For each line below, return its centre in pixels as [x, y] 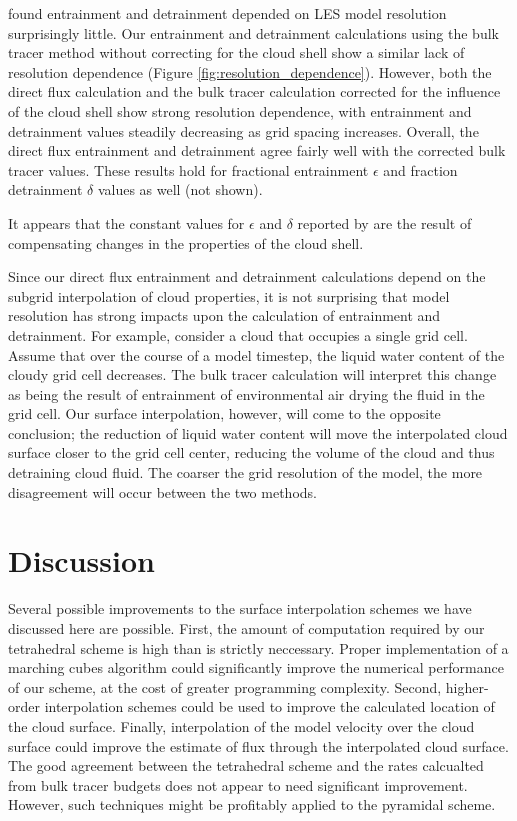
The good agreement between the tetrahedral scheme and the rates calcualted [246, 765]
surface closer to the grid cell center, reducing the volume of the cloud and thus [251, 452]
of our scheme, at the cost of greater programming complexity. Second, [225, 686]
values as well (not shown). [180, 189]
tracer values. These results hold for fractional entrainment [188, 169]
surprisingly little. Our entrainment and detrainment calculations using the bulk [253, 32]
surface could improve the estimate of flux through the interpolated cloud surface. [258, 745]
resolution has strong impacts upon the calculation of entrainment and [224, 315]
